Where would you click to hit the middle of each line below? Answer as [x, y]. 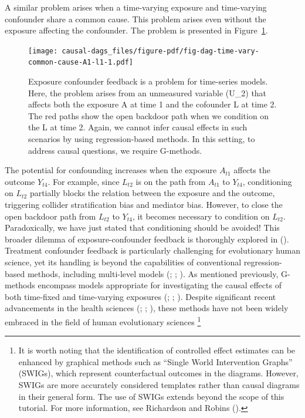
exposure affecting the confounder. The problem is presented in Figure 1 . [136, 30]
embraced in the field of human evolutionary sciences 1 [103, 321]
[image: [43, 51]
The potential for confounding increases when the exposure [111, 170]
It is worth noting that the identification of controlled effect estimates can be [157, 350]
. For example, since [84, 181]
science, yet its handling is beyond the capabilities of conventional [123, 262]
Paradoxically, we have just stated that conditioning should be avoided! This [142, 227]
